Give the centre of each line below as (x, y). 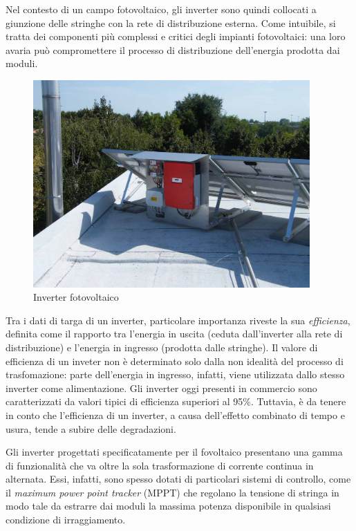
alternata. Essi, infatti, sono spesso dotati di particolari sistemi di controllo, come (178, 479)
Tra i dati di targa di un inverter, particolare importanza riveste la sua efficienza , (178, 320)
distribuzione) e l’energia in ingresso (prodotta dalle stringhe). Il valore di (162, 347)
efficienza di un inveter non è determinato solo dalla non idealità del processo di (175, 361)
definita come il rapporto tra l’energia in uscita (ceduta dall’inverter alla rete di (174, 334)
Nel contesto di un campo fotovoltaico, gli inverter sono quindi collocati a (161, 9)
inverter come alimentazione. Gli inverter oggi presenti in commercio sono (161, 388)
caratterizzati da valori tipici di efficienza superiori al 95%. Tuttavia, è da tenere (176, 401)
